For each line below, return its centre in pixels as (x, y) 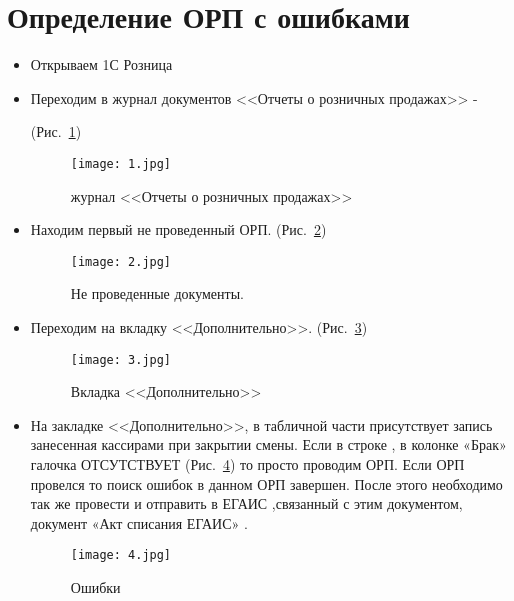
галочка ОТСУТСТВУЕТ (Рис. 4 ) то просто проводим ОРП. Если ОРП (247, 464)
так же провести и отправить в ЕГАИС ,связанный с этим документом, (246, 503)
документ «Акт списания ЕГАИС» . (139, 522)
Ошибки (95, 587)
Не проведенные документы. (157, 293)
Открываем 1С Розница (101, 64)
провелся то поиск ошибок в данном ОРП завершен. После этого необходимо (266, 483)
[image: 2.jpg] (121, 261)
